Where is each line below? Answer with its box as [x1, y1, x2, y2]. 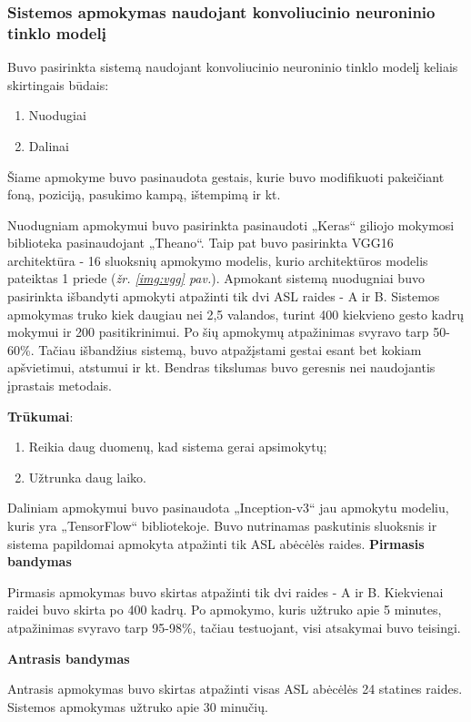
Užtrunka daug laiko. [28, 467, 146, 486]
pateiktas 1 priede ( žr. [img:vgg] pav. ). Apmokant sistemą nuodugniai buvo [7, 269, 425, 288]
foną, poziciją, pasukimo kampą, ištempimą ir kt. [7, 185, 281, 204]
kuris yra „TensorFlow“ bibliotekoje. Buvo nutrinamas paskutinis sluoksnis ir [7, 516, 437, 535]
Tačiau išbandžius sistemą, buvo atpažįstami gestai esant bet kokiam [38, 340, 422, 359]
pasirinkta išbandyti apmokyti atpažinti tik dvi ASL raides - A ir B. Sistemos [7, 287, 440, 306]
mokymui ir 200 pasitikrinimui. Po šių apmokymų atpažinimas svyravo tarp [7, 322, 429, 341]
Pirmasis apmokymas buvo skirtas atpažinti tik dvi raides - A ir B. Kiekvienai [7, 582, 444, 601]
